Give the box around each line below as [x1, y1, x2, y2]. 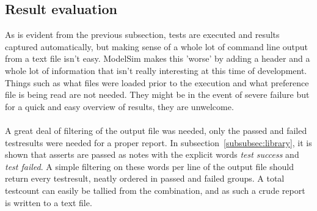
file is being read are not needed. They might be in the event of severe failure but [5, 88, 310, 101]
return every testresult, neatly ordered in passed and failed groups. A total [5, 172, 285, 185]
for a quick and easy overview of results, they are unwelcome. [5, 100, 234, 113]
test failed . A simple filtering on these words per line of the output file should [5, 160, 294, 172]
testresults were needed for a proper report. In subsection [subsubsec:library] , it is [5, 136, 312, 149]
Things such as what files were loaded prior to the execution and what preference [5, 76, 309, 89]
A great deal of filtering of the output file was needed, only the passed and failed [5, 124, 307, 136]
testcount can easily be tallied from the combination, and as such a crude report [5, 183, 305, 196]
